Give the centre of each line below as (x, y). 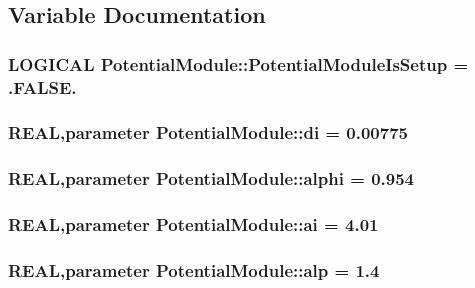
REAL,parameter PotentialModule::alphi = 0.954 (211, 178)
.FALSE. (42, 86)
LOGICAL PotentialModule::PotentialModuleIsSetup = (238, 63)
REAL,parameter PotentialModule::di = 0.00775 (208, 132)
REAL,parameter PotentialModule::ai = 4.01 (193, 224)
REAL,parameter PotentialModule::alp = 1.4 (194, 270)
